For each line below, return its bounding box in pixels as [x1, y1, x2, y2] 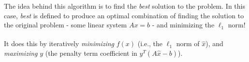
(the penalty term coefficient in [45, 48, 137, 58]
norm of [176, 38, 200, 49]
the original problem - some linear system [4, 20, 127, 30]
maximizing [4, 48, 38, 58]
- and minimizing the [152, 20, 215, 30]
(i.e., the [137, 38, 163, 49]
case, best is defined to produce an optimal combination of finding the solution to [4, 10, 244, 20]
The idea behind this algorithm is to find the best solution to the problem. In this [4, 1, 245, 11]
